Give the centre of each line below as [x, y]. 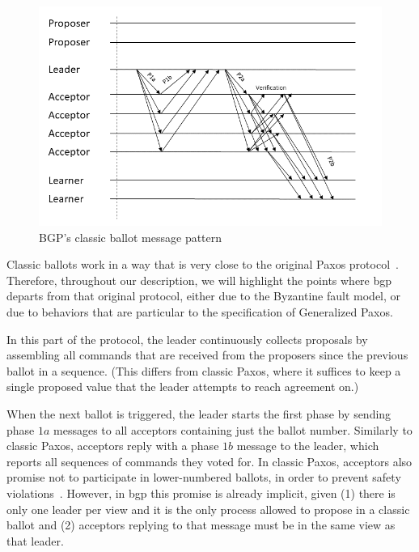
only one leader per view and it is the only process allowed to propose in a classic [208, 509]
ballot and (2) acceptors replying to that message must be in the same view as [201, 525]
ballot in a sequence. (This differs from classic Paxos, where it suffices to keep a [204, 370]
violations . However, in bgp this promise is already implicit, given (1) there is [201, 493]
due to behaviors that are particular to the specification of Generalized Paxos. [200, 312]
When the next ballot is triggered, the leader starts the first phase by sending [199, 413]
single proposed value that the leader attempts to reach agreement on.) [183, 386]
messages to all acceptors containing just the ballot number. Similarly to [233, 429]
